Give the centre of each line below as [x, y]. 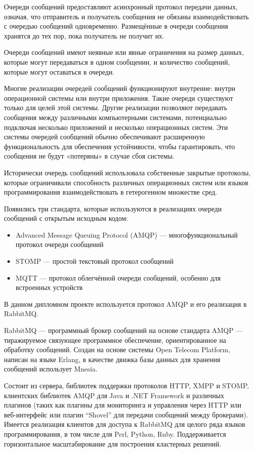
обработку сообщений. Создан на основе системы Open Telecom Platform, [117, 349]
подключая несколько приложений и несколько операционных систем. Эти [116, 127]
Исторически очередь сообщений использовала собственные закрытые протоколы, [127, 172]
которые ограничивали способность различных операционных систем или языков [126, 182]
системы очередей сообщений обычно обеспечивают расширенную [105, 137]
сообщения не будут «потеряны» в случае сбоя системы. [89, 156]
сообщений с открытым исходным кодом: [66, 218]
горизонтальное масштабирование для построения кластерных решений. [113, 443]
